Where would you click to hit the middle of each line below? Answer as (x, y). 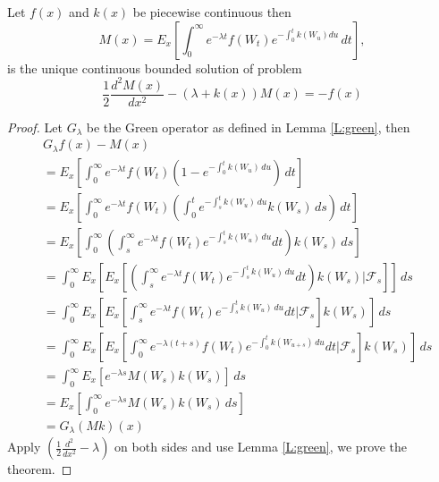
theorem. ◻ (40, 469)
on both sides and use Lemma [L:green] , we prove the (261, 447)
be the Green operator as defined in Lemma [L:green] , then (248, 127)
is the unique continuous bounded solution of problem (155, 68)
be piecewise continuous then (212, 12)
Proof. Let (35, 127)
